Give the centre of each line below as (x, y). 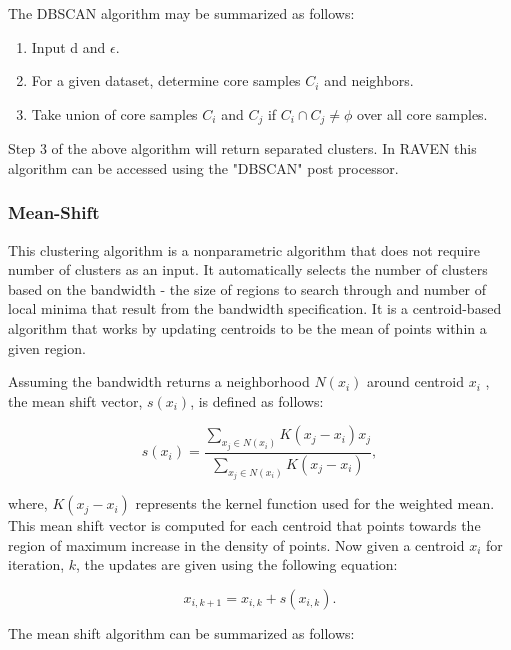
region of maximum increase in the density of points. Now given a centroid (236, 544)
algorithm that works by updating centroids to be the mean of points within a (247, 328)
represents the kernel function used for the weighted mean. (315, 503)
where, (28, 503)
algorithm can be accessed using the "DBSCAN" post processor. (203, 167)
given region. (47, 347)
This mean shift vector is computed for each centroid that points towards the (244, 525)
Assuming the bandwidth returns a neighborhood (159, 381)
